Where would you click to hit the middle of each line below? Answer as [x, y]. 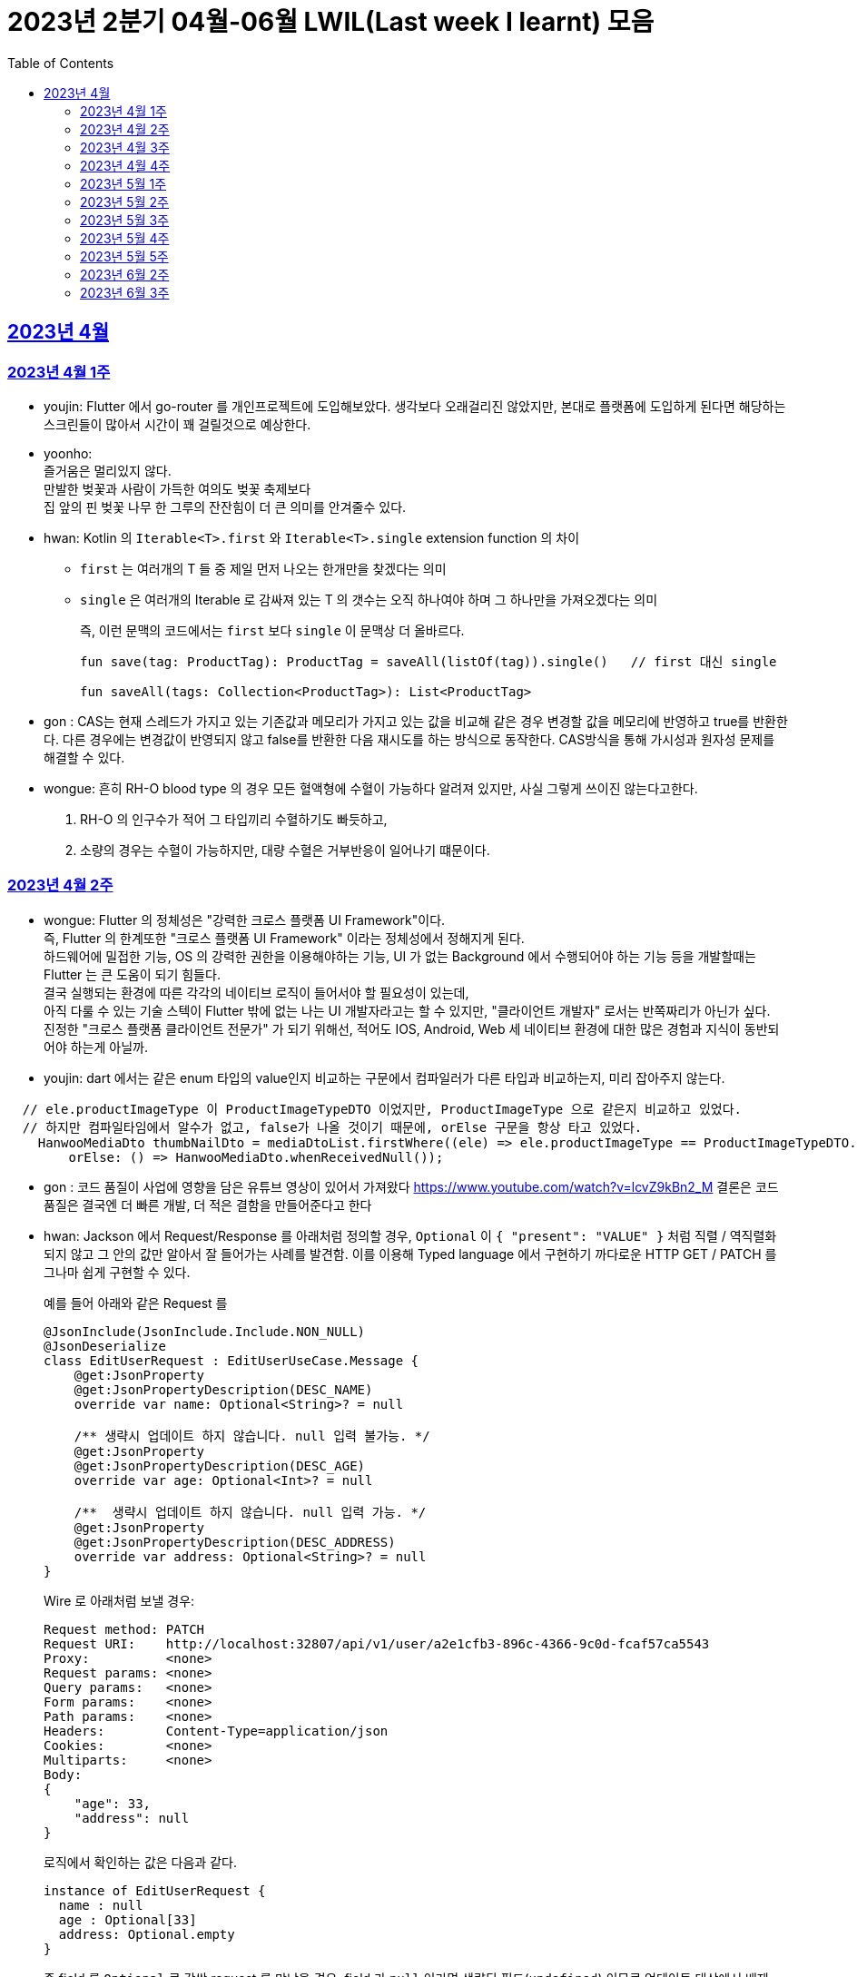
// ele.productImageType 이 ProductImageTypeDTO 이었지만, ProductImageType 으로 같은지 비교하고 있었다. [382, 1109]
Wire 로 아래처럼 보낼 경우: [119, 1600]
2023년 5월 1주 [123, 183]
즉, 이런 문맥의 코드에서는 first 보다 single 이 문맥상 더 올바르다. [272, 630]
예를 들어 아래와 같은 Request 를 [136, 1303]
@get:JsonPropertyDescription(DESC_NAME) [223, 1389]
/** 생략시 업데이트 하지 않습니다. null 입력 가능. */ [250, 1512]
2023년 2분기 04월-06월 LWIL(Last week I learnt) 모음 [331, 22]
